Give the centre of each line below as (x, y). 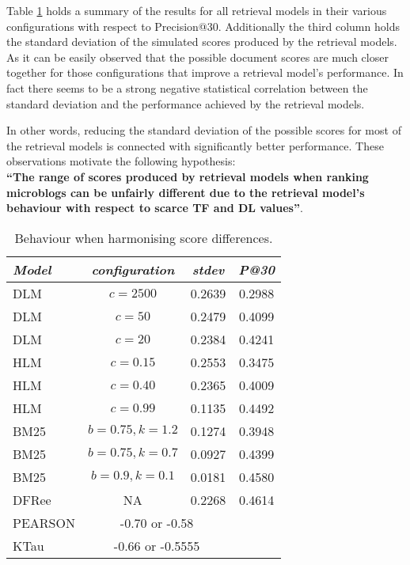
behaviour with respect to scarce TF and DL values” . (155, 208)
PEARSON (44, 522)
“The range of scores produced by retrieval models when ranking (188, 176)
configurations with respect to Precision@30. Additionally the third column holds (203, 26)
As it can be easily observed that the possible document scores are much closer (197, 57)
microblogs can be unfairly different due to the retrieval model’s (186, 192)
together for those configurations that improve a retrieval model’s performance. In (205, 72)
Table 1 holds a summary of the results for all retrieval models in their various (197, 10)
